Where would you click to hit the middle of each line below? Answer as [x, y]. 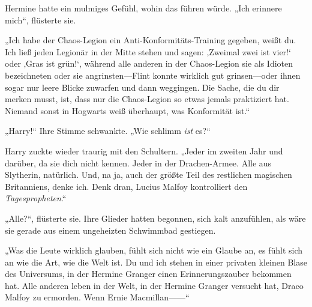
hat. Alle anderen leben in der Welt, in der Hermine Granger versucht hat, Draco [154, 285]
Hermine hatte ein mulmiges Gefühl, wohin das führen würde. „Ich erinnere [143, 8]
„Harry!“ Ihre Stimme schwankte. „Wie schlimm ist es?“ [108, 131]
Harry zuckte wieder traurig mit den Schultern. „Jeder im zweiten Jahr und [144, 150]
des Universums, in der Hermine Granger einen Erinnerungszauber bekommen [148, 274]
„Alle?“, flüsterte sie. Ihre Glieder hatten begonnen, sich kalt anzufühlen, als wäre [155, 218]
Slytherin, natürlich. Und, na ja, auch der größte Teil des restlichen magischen [148, 175]
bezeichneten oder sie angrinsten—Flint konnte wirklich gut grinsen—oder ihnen [153, 75]
